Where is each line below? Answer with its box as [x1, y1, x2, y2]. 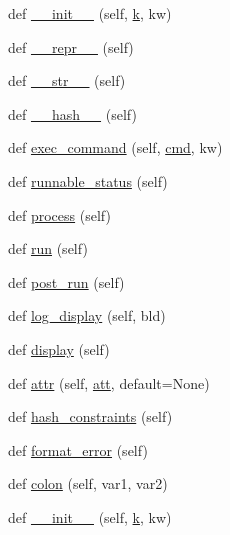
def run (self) [8, 238, 88, 259]
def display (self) [8, 338, 110, 359]
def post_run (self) [8, 271, 125, 292]
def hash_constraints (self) [8, 406, 173, 427]
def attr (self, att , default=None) [8, 372, 210, 393]
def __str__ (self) [8, 70, 126, 91]
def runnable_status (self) [8, 170, 168, 191]
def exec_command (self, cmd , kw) [8, 137, 223, 158]
